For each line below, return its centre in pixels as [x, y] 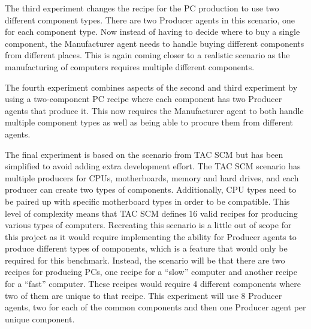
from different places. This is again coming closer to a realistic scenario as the [147, 55]
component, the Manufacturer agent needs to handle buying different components [155, 43]
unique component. [40, 318]
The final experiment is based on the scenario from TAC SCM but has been [144, 154]
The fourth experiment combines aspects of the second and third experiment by [151, 87]
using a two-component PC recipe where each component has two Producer [144, 99]
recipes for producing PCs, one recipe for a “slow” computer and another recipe [151, 272]
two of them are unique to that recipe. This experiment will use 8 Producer [144, 295]
